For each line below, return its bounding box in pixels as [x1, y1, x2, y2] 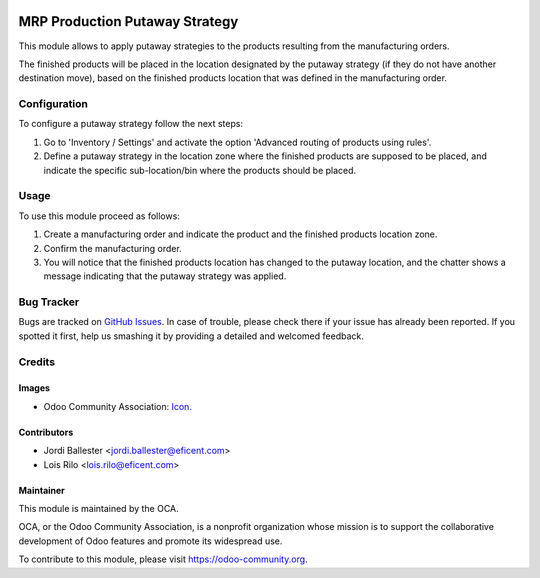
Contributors [18, 426, 74, 438]
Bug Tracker [18, 295, 80, 309]
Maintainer [18, 484, 65, 496]
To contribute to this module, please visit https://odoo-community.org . [18, 553, 309, 565]
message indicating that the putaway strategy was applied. [43, 270, 287, 282]
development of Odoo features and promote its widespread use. [18, 535, 283, 547]
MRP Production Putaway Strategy [18, 13, 239, 30]
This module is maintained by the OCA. [18, 502, 179, 514]
